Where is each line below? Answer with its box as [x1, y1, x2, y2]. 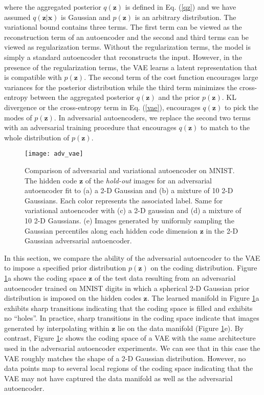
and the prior [158, 92, 200, 102]
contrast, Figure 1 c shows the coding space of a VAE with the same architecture [4, 332, 256, 343]
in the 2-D [206, 225, 238, 236]
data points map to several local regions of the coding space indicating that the [4, 363, 253, 373]
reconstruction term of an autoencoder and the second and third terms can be [4, 31, 249, 42]
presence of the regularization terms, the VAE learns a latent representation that [4, 61, 258, 72]
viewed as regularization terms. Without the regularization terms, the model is [4, 41, 251, 52]
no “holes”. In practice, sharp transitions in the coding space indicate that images [4, 313, 259, 323]
